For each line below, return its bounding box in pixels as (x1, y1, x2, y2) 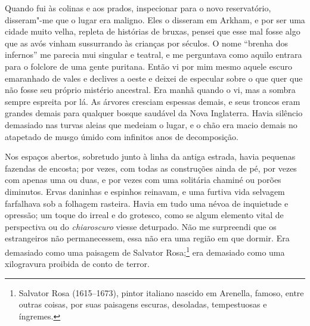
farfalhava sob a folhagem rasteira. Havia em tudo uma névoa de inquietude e (5, 197, 289, 209)
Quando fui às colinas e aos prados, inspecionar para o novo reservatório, (5, 2, 271, 14)
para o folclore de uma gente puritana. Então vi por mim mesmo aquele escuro (5, 60, 292, 72)
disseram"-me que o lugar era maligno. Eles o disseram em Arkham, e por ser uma (5, 13, 305, 26)
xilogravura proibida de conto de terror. (5, 257, 150, 270)
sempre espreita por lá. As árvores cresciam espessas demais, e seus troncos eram (5, 95, 300, 107)
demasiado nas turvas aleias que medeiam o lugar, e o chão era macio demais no (5, 118, 297, 131)
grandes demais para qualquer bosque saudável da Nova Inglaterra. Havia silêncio (5, 107, 303, 119)
